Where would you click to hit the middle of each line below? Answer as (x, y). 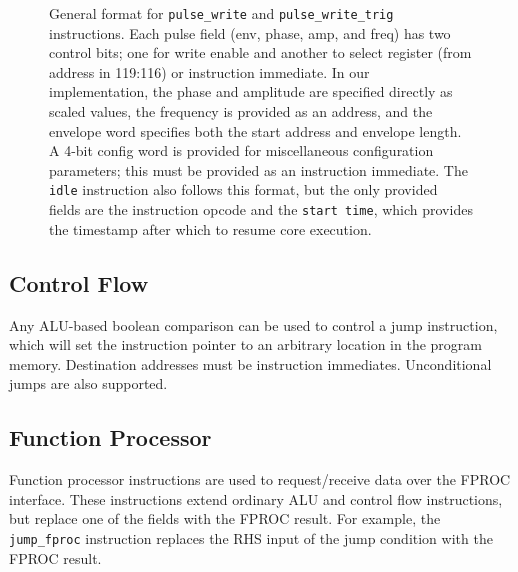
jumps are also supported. (88, 383)
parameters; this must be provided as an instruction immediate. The (258, 169)
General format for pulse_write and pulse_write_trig (221, 13)
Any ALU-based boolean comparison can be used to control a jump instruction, (253, 324)
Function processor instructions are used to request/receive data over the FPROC (260, 479)
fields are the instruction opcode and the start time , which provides (261, 209)
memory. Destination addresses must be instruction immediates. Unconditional (250, 363)
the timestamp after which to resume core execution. (210, 228)
